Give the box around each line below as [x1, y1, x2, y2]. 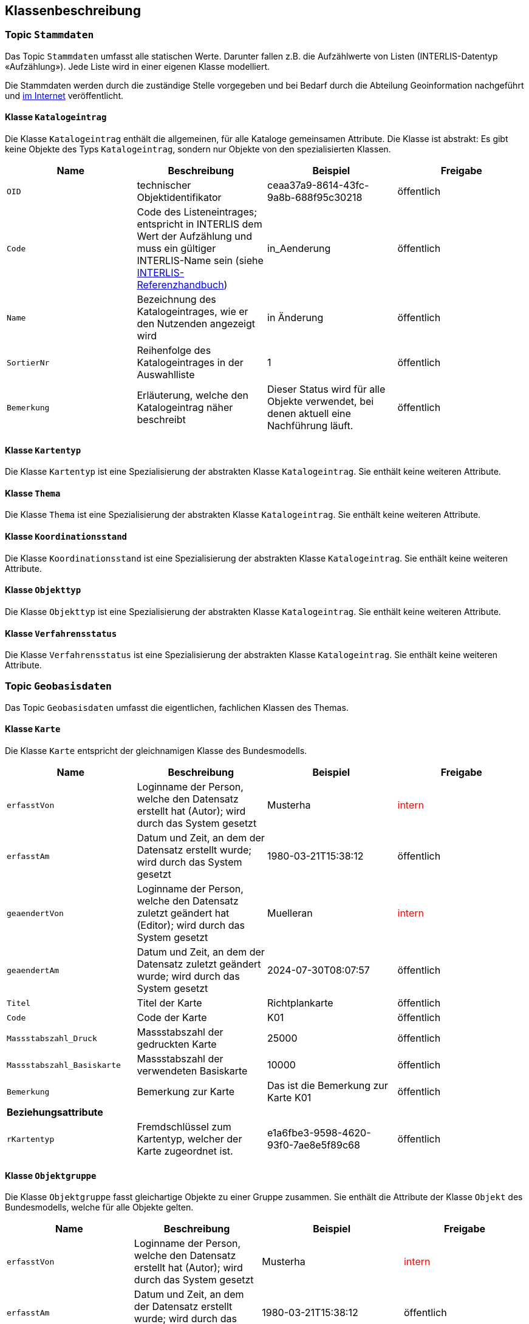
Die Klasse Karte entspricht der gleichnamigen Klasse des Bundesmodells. [5, 745, 307, 756]
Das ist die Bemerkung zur [267, 1079, 388, 1092]
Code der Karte [137, 1011, 207, 1024]
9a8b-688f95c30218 [267, 191, 363, 204]
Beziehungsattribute [7, 1106, 103, 1119]
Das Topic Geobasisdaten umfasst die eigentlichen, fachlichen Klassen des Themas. [5, 702, 349, 713]
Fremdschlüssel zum [137, 1121, 231, 1133]
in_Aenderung [267, 242, 331, 255]
